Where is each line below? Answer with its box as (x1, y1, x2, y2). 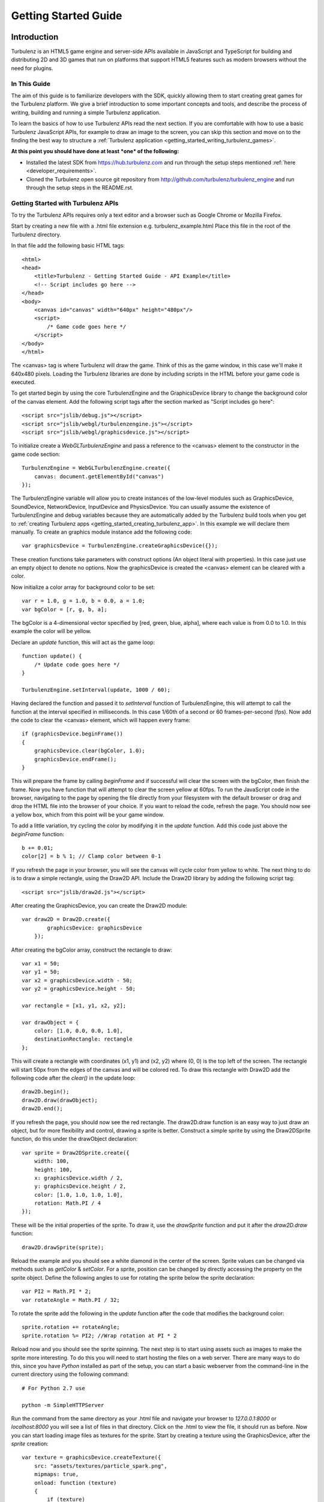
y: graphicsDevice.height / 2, (34, 1183, 127, 1190)
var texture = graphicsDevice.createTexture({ (22, 1454, 161, 1461)
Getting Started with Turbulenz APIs (11, 199, 119, 207)
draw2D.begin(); (22, 1088, 70, 1095)
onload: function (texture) (34, 1479, 117, 1486)
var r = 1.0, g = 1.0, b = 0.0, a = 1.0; (22, 598, 145, 604)
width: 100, (34, 1158, 70, 1165)
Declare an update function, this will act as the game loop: (11, 639, 155, 646)
